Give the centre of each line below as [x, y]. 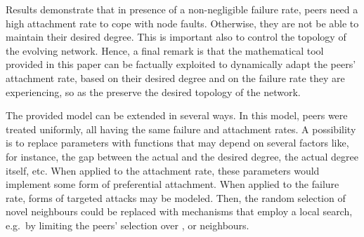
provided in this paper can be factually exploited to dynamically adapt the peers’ [181, 64]
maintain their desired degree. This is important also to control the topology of [176, 37]
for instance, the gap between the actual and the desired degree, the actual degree [182, 156]
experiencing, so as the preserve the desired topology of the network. [153, 92]
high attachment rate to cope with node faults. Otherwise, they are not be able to [182, 23]
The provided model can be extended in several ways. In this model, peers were [177, 115]
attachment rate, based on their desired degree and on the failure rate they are [175, 77]
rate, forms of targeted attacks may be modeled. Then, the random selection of [176, 197]
